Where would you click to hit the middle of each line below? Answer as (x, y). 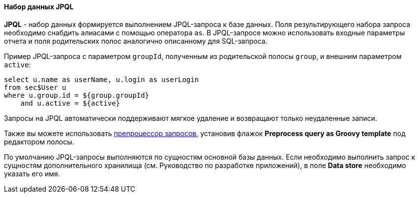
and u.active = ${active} (70, 103)
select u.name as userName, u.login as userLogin (102, 79)
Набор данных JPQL (39, 7)
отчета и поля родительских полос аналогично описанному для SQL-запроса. (136, 41)
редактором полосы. (39, 141)
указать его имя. (32, 173)
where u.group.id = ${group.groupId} (77, 95)
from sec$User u (35, 87)
